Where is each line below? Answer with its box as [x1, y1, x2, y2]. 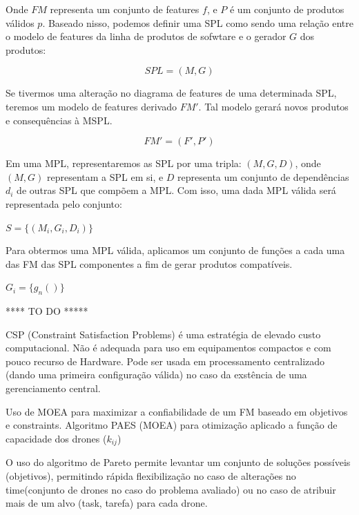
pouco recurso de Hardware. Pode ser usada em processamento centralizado [6, 353, 325, 368]
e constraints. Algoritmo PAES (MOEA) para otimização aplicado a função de [6, 418, 338, 432]
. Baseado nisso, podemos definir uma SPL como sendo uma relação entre [42, 15, 354, 30]
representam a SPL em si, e [46, 169, 164, 184]
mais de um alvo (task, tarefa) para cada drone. [6, 496, 208, 510]
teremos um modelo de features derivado [6, 99, 177, 113]
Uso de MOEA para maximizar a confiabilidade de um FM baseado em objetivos [6, 404, 348, 418]
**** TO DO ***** [6, 304, 88, 318]
